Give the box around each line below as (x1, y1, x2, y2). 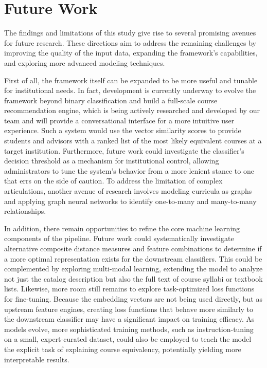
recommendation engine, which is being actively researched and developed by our (4, 105, 260, 116)
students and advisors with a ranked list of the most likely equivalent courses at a (4, 135, 262, 146)
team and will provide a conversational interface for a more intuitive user (4, 115, 235, 125)
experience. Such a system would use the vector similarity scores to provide (4, 125, 241, 136)
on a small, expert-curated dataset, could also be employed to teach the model (4, 334, 252, 344)
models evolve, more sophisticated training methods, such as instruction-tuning (4, 323, 254, 334)
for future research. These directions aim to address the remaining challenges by (4, 37, 256, 48)
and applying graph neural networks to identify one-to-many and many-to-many (4, 195, 257, 206)
